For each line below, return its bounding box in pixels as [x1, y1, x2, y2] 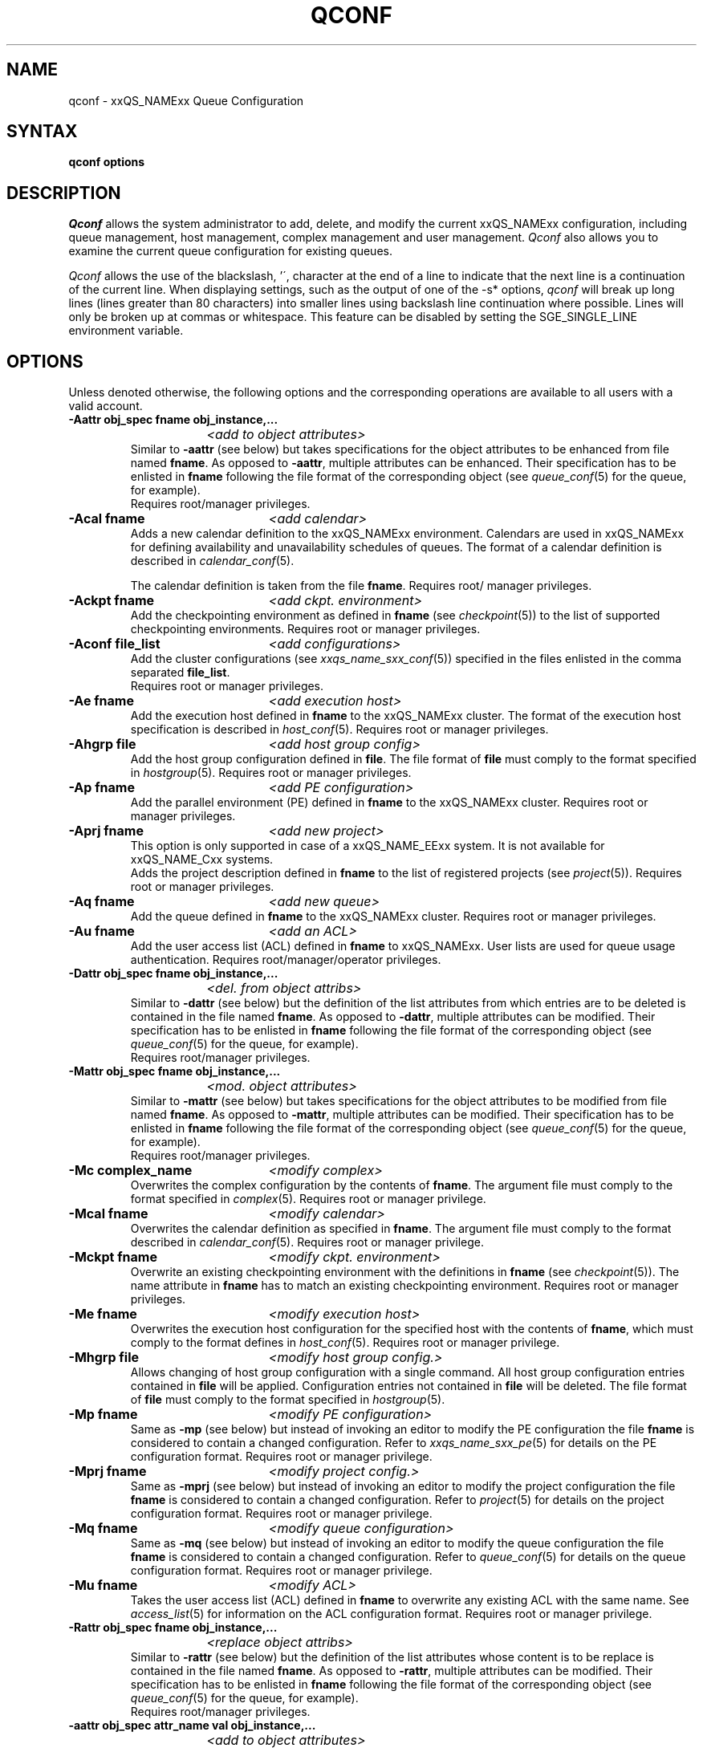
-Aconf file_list [68, 636, 161, 652]
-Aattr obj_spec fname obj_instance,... [68, 413, 278, 427]
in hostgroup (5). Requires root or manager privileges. [130, 766, 412, 780]
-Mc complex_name [68, 1162, 193, 1179]
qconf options [68, 155, 145, 169]
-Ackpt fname [68, 592, 155, 609]
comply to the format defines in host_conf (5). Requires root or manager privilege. [130, 1335, 560, 1350]
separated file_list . [130, 665, 230, 680]
